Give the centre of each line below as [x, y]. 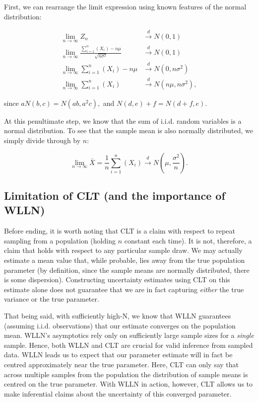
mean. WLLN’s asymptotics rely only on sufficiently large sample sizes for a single [129, 335]
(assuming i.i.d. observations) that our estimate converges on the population [120, 325]
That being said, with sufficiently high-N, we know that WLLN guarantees [118, 316]
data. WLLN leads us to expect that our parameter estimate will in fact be [118, 355]
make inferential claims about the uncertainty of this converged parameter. [118, 393]
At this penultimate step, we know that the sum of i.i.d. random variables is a [123, 121]
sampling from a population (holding [60, 240]
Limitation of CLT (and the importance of [115, 196]
